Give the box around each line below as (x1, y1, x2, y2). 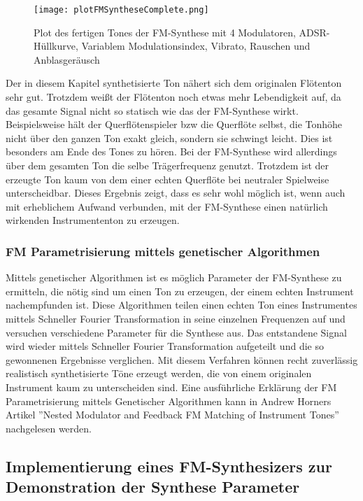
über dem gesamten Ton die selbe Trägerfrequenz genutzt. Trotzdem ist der (6, 158, 329, 172)
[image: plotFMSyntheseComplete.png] (34, 5, 209, 15)
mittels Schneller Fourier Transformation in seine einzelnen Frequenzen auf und (6, 311, 346, 325)
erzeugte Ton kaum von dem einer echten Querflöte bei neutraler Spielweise (6, 171, 329, 186)
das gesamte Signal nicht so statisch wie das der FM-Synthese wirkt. (6, 103, 299, 118)
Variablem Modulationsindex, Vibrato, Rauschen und (81, 38, 311, 53)
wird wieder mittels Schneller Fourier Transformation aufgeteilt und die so (6, 339, 324, 353)
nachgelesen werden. (6, 421, 92, 435)
